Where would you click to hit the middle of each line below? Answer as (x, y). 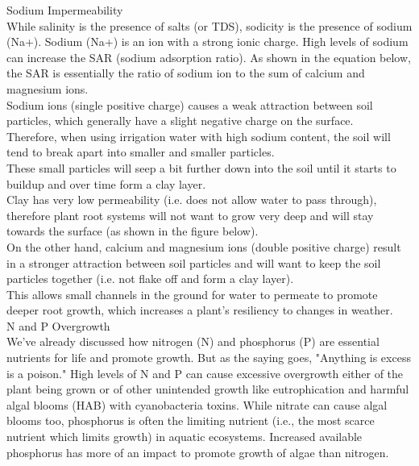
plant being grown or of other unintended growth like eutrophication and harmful (208, 389)
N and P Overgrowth (58, 325)
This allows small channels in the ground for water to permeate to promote (192, 294)
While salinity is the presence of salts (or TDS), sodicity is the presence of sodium (209, 25)
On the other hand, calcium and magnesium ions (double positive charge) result (204, 246)
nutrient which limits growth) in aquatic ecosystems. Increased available (185, 437)
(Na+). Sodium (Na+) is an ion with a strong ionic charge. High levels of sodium (207, 42)
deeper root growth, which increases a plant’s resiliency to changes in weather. (200, 310)
